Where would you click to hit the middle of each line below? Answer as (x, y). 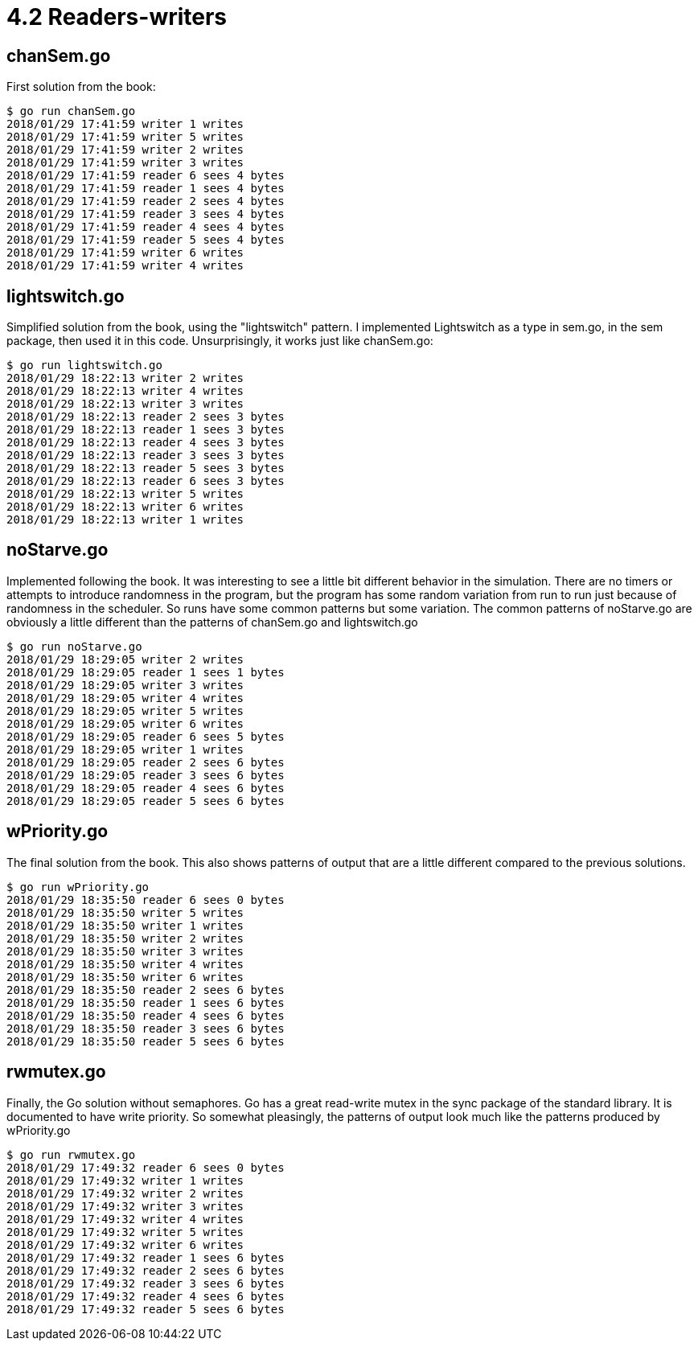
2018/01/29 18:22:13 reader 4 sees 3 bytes (146, 443)
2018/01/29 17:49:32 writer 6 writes (125, 1244)
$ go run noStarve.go (74, 646)
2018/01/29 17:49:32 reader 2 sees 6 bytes (146, 1270)
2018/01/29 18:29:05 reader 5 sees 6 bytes (146, 801)
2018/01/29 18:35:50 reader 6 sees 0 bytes (146, 899)
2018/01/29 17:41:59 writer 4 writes (125, 266)
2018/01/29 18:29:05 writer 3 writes (125, 685)
